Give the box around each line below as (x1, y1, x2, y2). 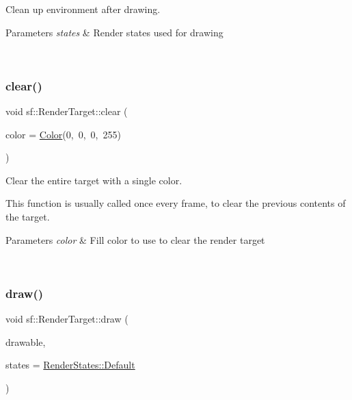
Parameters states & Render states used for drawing (5, 25, 224, 39)
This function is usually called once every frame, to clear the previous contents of (5, 196, 346, 210)
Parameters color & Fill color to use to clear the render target (5, 232, 265, 247)
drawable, (5, 334, 46, 349)
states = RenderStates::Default (5, 358, 135, 372)
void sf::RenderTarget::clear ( (5, 104, 128, 118)
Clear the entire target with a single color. (5, 173, 182, 187)
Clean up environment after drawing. (5, 2, 161, 16)
